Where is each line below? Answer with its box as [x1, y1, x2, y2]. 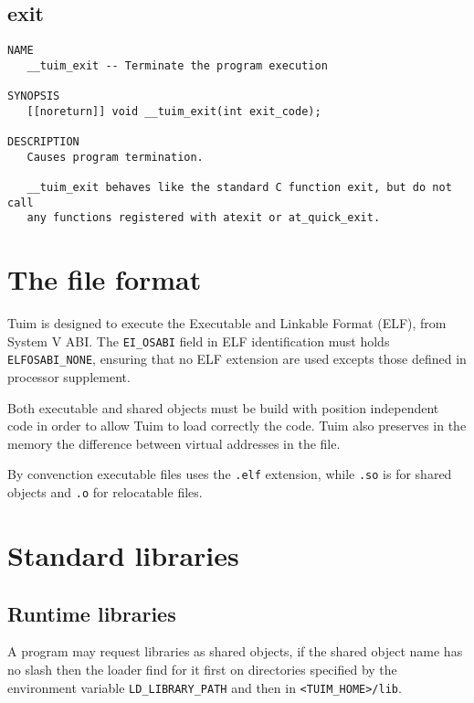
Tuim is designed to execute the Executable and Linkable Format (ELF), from [7, 314, 447, 333]
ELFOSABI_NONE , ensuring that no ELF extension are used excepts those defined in [7, 349, 467, 368]
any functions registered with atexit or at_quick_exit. [26, 211, 381, 225]
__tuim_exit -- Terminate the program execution [26, 59, 328, 72]
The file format [7, 261, 202, 298]
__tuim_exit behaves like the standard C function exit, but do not [26, 181, 452, 195]
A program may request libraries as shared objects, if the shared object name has [7, 642, 463, 661]
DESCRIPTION [7, 135, 79, 149]
